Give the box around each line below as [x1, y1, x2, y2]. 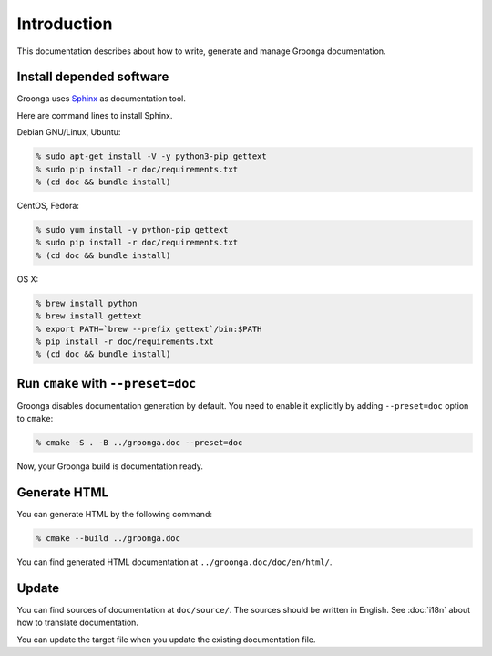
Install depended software [16, 69, 169, 85]
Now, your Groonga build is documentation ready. [16, 461, 204, 472]
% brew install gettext [36, 311, 143, 321]
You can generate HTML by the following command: [16, 509, 213, 520]
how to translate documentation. [16, 617, 138, 629]
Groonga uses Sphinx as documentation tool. [16, 93, 187, 104]
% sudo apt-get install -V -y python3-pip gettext [36, 151, 268, 161]
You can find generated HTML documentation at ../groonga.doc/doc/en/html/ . [16, 557, 333, 567]
